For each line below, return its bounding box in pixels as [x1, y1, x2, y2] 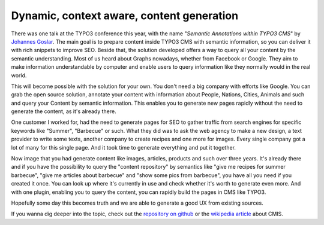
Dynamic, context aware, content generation [11, 9, 239, 22]
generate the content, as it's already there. [11, 108, 116, 115]
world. [11, 72, 27, 79]
